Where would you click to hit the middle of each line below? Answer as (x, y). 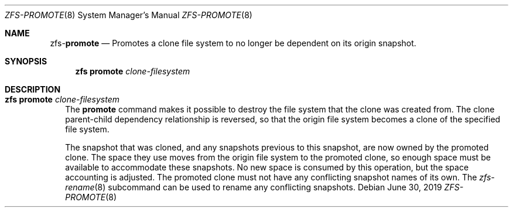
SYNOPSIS (26, 61)
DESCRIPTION (33, 89)
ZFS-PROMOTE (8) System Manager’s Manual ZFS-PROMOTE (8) (129, 15)
